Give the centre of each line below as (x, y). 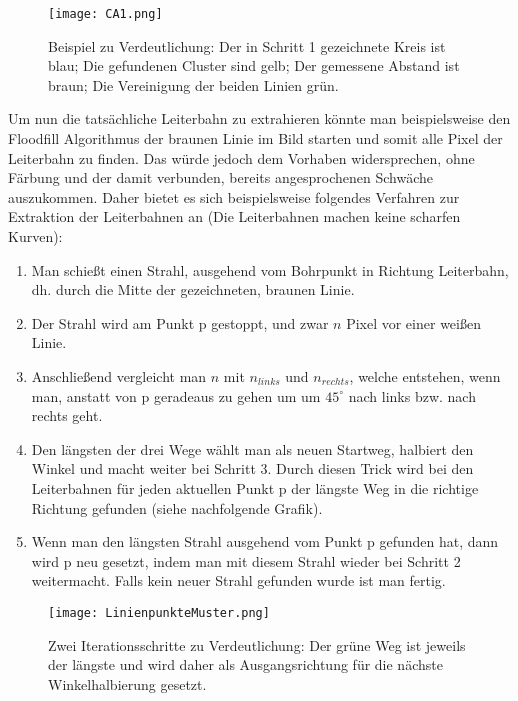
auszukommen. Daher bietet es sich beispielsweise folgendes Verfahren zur (234, 196)
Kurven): (35, 236)
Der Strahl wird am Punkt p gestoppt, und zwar (180, 322)
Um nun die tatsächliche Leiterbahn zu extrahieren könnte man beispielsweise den (259, 118)
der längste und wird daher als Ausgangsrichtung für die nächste (245, 664)
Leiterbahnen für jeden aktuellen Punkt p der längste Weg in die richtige (255, 487)
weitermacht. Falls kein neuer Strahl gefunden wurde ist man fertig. (238, 580)
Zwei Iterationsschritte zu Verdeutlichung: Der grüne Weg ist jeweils (257, 644)
